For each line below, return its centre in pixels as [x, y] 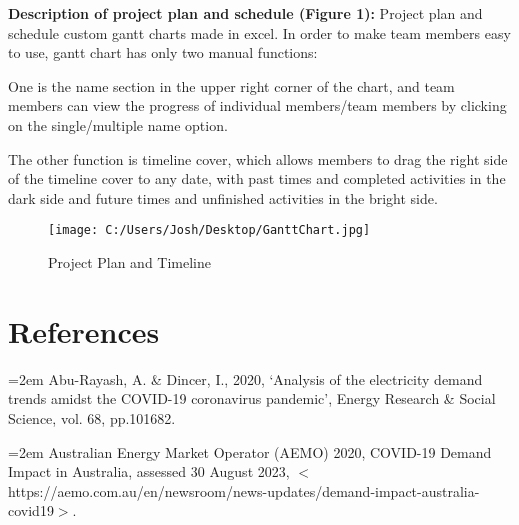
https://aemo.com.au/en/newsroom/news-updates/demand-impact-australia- [244, 490]
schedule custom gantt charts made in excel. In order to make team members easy [259, 32]
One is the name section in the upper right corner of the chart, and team [231, 85]
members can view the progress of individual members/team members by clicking [257, 105]
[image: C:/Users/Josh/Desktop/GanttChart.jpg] [209, 230]
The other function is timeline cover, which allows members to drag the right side [258, 158]
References [84, 330]
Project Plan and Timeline [130, 262]
